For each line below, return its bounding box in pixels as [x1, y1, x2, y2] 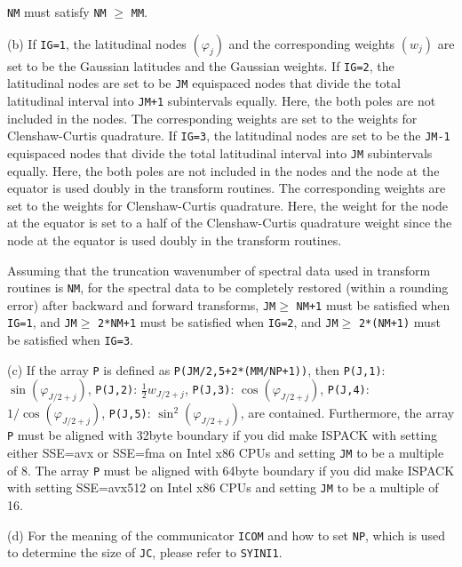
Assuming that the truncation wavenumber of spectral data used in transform [7, 260, 431, 279]
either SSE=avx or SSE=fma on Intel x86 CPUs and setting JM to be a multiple [7, 443, 444, 462]
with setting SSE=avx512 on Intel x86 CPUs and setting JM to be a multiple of [7, 478, 439, 497]
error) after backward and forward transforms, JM [7, 295, 276, 314]
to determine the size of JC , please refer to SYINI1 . [7, 543, 283, 562]
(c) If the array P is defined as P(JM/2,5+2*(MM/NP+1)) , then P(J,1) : [7, 360, 386, 379]
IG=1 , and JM [7, 313, 77, 331]
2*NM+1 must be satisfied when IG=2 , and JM [98, 313, 339, 331]
